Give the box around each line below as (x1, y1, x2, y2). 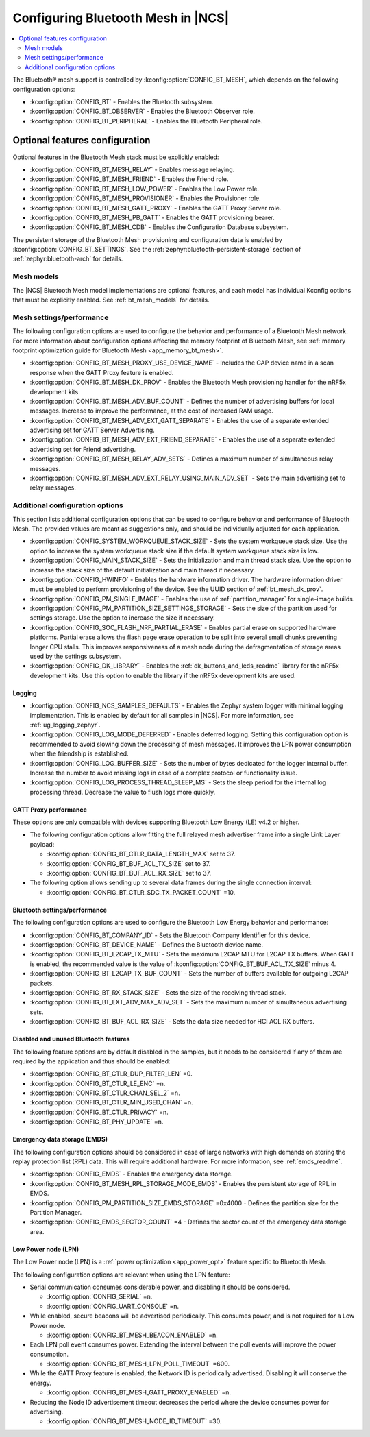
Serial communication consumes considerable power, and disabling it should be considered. (29, 1283, 291, 1291)
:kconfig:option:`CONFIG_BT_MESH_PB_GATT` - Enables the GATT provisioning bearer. (29, 213, 275, 221)
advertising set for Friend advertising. (29, 445, 136, 453)
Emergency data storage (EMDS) (12, 1135, 108, 1144)
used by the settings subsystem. (29, 652, 122, 661)
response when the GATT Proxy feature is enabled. (29, 368, 174, 376)
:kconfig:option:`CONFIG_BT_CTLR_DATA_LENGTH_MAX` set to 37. (47, 850, 236, 858)
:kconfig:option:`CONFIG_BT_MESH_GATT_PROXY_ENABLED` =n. (47, 1388, 232, 1397)
